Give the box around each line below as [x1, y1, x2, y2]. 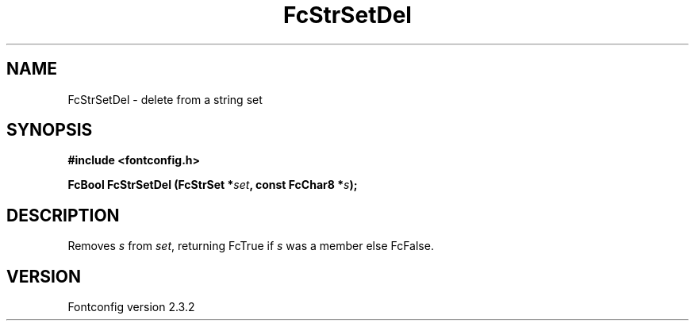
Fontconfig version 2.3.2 [67, 300, 195, 314]
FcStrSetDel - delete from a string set [67, 92, 263, 106]
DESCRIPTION [6, 205, 120, 225]
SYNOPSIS [6, 120, 93, 140]
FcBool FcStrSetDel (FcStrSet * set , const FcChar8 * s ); [67, 178, 358, 192]
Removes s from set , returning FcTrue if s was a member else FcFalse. [67, 239, 434, 253]
